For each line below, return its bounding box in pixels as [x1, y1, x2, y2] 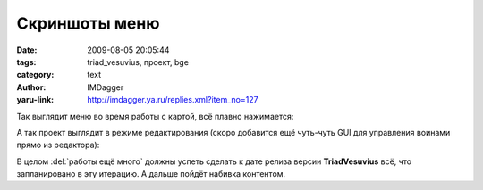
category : [16, 70, 55, 80]
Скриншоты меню [16, 13, 160, 33]
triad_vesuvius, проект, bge [87, 56, 190, 67]
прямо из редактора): [16, 139, 100, 151]
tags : [16, 56, 37, 67]
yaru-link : [16, 95, 54, 105]
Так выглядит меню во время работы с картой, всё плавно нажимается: [16, 111, 294, 121]
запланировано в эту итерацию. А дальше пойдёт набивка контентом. [16, 169, 286, 179]
